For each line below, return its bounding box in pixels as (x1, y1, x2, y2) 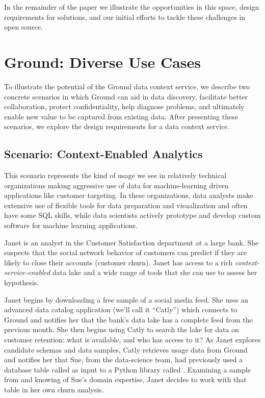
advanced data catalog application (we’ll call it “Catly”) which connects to (4, 304, 237, 315)
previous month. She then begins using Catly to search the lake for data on (4, 324, 239, 335)
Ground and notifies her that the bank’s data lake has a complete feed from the (4, 314, 253, 325)
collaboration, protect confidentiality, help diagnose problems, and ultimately (4, 101, 245, 112)
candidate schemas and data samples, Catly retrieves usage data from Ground (4, 344, 248, 355)
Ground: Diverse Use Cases (4, 51, 201, 72)
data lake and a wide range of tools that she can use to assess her (52, 267, 257, 278)
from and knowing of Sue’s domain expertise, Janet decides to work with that (4, 374, 247, 385)
